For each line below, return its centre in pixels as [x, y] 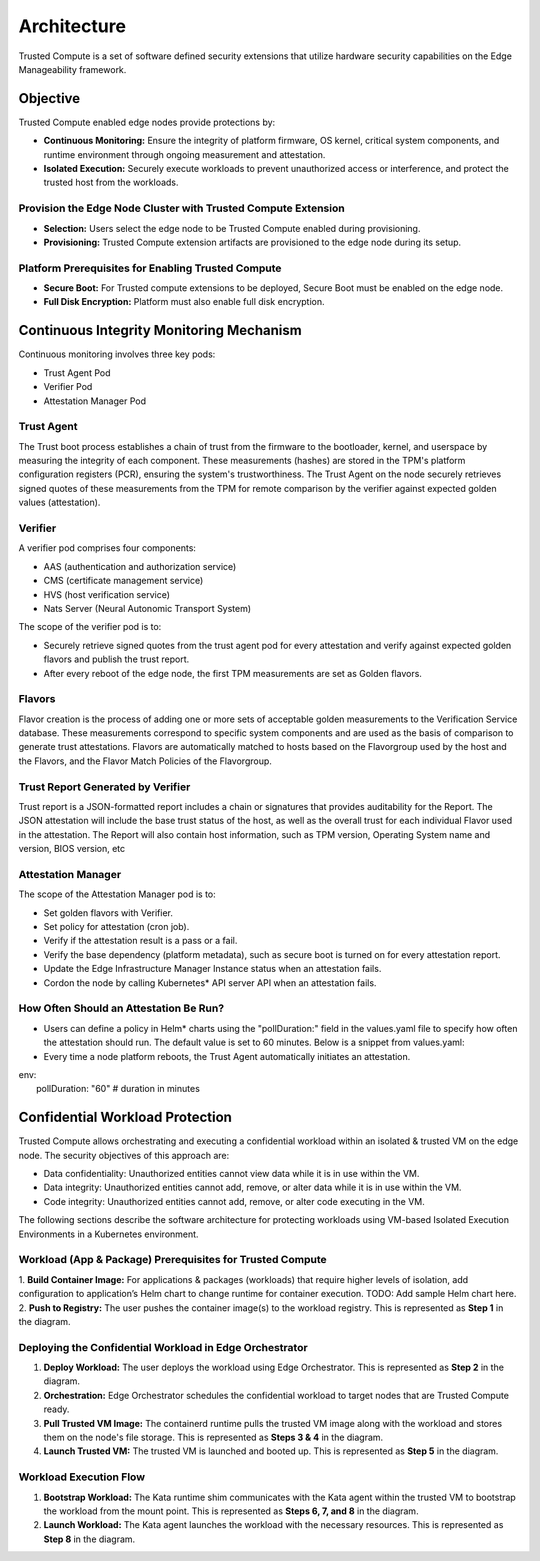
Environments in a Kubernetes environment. [108, 1234]
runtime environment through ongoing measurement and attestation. [184, 154]
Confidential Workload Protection [125, 1117]
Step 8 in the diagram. [89, 1539]
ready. [56, 1409]
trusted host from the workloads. [111, 182]
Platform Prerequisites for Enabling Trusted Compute [150, 268]
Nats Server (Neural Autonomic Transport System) [147, 608]
